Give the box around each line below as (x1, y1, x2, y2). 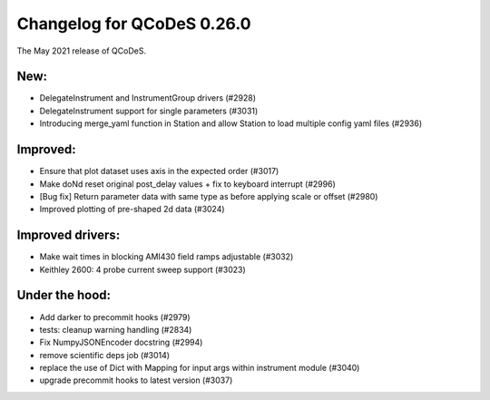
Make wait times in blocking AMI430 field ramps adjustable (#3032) (39, 251, 294, 262)
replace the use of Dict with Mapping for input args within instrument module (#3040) (39, 363, 360, 374)
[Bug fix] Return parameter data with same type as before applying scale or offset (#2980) (39, 190, 378, 201)
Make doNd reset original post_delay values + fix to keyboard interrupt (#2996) (39, 178, 336, 190)
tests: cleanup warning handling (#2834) (39, 324, 192, 335)
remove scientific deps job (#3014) (39, 349, 171, 360)
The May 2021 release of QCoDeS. (16, 45, 147, 56)
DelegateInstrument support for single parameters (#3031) (39, 105, 259, 116)
